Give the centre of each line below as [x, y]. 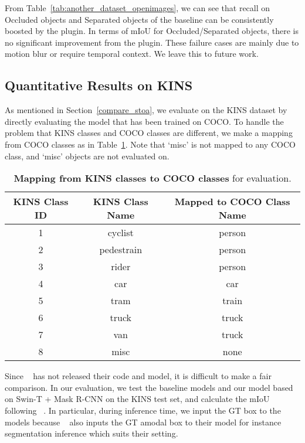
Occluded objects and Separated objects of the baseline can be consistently [139, 19]
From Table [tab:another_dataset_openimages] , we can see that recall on [138, 8]
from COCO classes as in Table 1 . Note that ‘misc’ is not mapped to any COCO [150, 144]
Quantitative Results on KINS [99, 85]
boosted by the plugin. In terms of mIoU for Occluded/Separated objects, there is [152, 31]
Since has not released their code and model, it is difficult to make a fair [138, 376]
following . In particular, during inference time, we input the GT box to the [143, 410]
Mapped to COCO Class [232, 202]
